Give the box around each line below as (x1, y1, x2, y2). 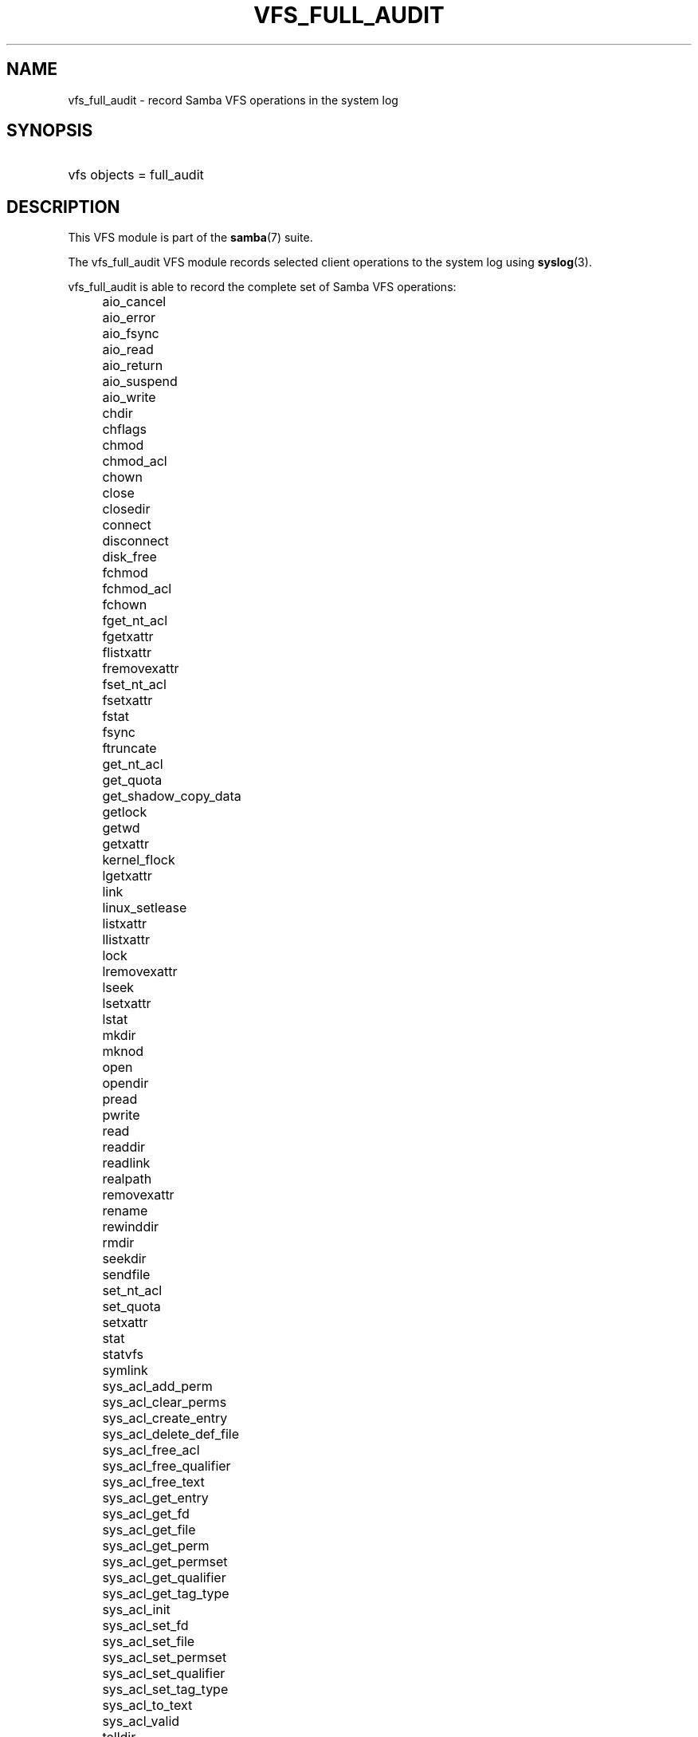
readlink (102, 1155, 151, 1172)
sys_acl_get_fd (102, 1506, 190, 1522)
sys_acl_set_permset (102, 1649, 227, 1666)
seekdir (102, 1251, 147, 1267)
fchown (102, 597, 147, 613)
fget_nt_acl (102, 612, 168, 629)
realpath (102, 1171, 152, 1188)
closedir (102, 501, 151, 518)
